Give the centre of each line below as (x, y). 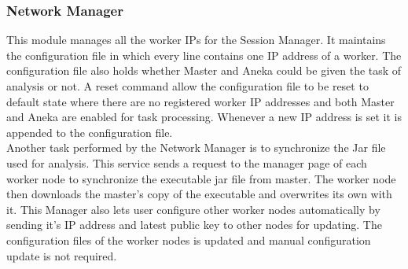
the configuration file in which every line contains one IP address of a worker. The (204, 55)
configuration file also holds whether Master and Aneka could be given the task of (204, 70)
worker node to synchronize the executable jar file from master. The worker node (201, 178)
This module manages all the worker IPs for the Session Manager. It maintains (196, 40)
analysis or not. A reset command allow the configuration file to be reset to (187, 86)
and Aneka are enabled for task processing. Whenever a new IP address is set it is (204, 117)
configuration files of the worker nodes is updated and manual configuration (189, 240)
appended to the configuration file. (90, 132)
